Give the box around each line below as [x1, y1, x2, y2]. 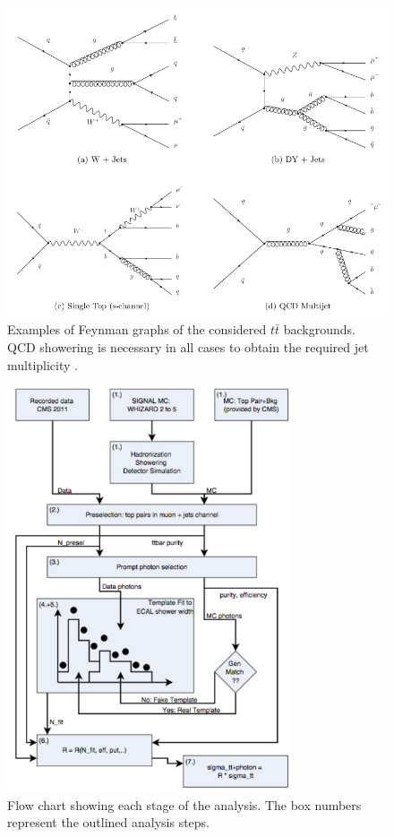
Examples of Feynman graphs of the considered [7, 320, 267, 339]
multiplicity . [7, 355, 78, 374]
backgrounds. [283, 320, 355, 339]
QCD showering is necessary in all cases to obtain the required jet [7, 337, 369, 356]
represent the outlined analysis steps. [7, 813, 210, 832]
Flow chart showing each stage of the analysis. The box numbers [7, 795, 362, 814]
